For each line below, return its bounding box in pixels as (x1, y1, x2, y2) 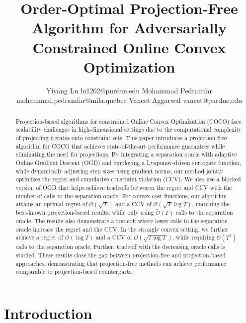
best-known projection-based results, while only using (15, 208, 154, 217)
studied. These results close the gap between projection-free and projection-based (15, 250, 226, 259)
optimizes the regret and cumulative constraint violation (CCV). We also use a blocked (15, 175, 241, 183)
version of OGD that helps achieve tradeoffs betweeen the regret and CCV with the (15, 183, 232, 191)
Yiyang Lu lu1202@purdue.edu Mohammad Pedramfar (46, 85, 213, 95)
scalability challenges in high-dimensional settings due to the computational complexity (15, 125, 242, 134)
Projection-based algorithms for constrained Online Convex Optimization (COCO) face (15, 117, 242, 125)
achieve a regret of (15, 233, 63, 242)
